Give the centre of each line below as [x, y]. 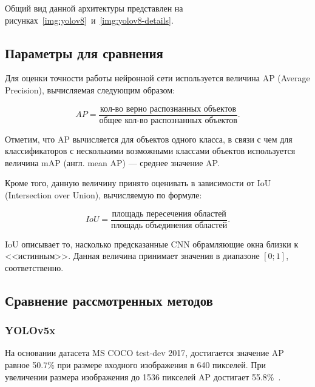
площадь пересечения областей [169, 214]
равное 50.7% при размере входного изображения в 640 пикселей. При [135, 365]
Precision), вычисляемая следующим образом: [90, 89]
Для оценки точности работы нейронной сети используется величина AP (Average [157, 78]
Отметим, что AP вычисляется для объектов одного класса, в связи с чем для [149, 139]
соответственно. [34, 267]
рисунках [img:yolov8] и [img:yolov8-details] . [89, 20]
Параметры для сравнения [84, 52]
